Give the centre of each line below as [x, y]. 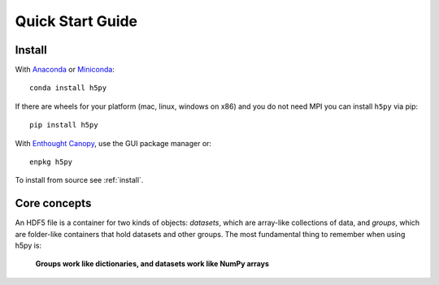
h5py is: [28, 246]
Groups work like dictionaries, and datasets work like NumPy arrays [152, 264]
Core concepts [53, 203]
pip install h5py [64, 125]
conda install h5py [68, 88]
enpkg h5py [51, 162]
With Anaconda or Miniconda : [65, 70]
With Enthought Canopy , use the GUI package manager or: [113, 143]
